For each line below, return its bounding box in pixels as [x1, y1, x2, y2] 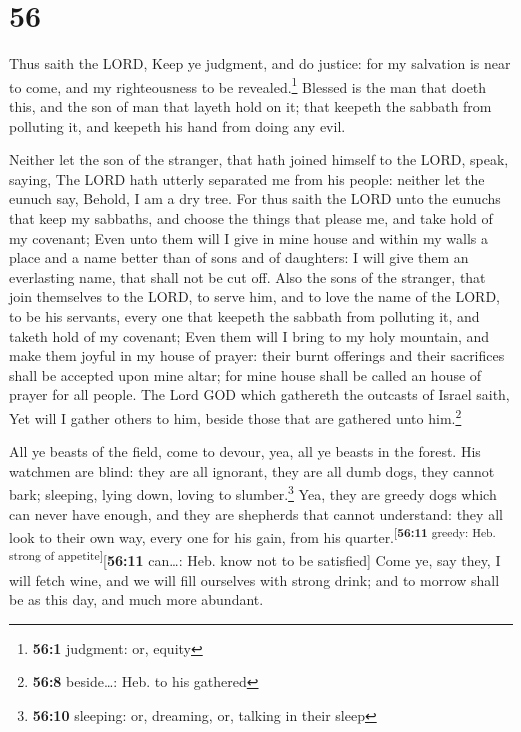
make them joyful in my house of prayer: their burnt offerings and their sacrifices [9, 345, 505, 366]
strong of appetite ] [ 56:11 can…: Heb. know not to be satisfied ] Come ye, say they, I [9, 547, 501, 571]
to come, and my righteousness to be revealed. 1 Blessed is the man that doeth [9, 73, 487, 97]
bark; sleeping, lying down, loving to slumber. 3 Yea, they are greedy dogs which [9, 481, 497, 504]
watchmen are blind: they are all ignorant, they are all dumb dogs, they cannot [9, 460, 495, 481]
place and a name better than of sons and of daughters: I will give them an [9, 247, 469, 268]
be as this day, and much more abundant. [9, 589, 264, 610]
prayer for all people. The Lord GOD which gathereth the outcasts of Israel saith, [9, 384, 510, 405]
